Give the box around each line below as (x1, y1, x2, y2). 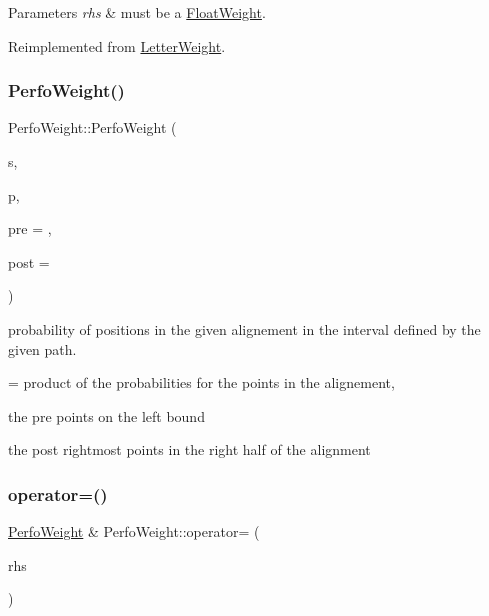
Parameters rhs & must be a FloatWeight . (8, 2, 266, 22)
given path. (8, 338, 77, 359)
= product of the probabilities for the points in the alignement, (8, 372, 395, 393)
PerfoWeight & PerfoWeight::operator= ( (8, 521, 260, 542)
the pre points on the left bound (8, 405, 205, 426)
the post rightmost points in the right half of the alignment (8, 439, 371, 460)
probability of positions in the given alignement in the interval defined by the (8, 318, 481, 339)
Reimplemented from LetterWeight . (8, 35, 226, 56)
